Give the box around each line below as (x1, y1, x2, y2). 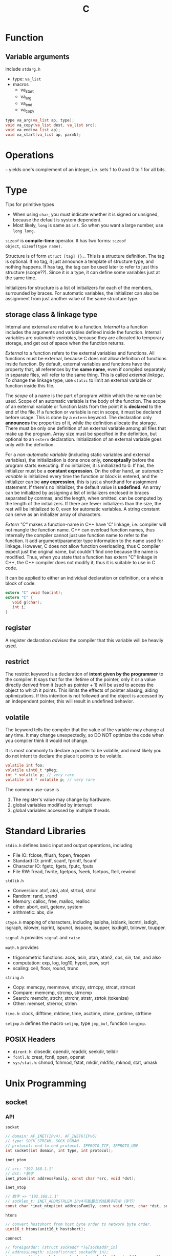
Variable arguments (5, 52, 70, 61)
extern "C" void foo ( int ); (5, 590, 63, 595)
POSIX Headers (5, 1035, 56, 1044)
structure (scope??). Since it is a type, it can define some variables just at (5, 269, 160, 275)
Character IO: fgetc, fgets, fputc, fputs (12, 863, 94, 869)
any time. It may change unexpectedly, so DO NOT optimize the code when (5, 732, 164, 738)
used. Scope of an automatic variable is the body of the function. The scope (5, 398, 166, 404)
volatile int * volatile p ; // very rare (5, 777, 95, 782)
